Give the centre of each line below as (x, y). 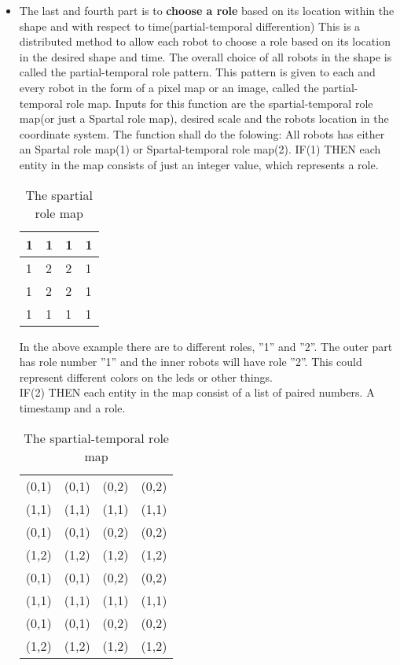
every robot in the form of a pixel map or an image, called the (169, 87)
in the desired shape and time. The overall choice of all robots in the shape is (206, 56)
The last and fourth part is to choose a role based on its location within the (207, 10)
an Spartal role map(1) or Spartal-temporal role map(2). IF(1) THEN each (200, 149)
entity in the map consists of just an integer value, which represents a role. (199, 164)
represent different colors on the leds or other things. (146, 377)
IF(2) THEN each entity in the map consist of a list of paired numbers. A (197, 392)
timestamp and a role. (72, 407)
